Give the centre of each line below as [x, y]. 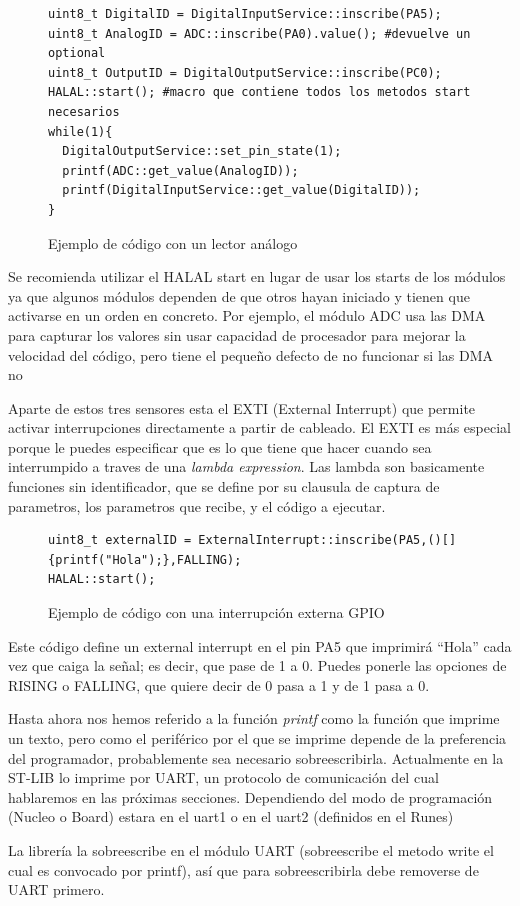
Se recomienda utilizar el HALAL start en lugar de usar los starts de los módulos [257, 276]
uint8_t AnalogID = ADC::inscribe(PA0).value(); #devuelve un [259, 33]
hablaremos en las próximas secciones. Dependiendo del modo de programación [250, 796]
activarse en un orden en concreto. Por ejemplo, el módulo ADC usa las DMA [247, 315]
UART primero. [56, 889]
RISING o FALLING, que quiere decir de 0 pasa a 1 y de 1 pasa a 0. [219, 684]
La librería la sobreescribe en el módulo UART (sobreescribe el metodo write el [251, 849]
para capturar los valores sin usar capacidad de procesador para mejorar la [237, 334]
